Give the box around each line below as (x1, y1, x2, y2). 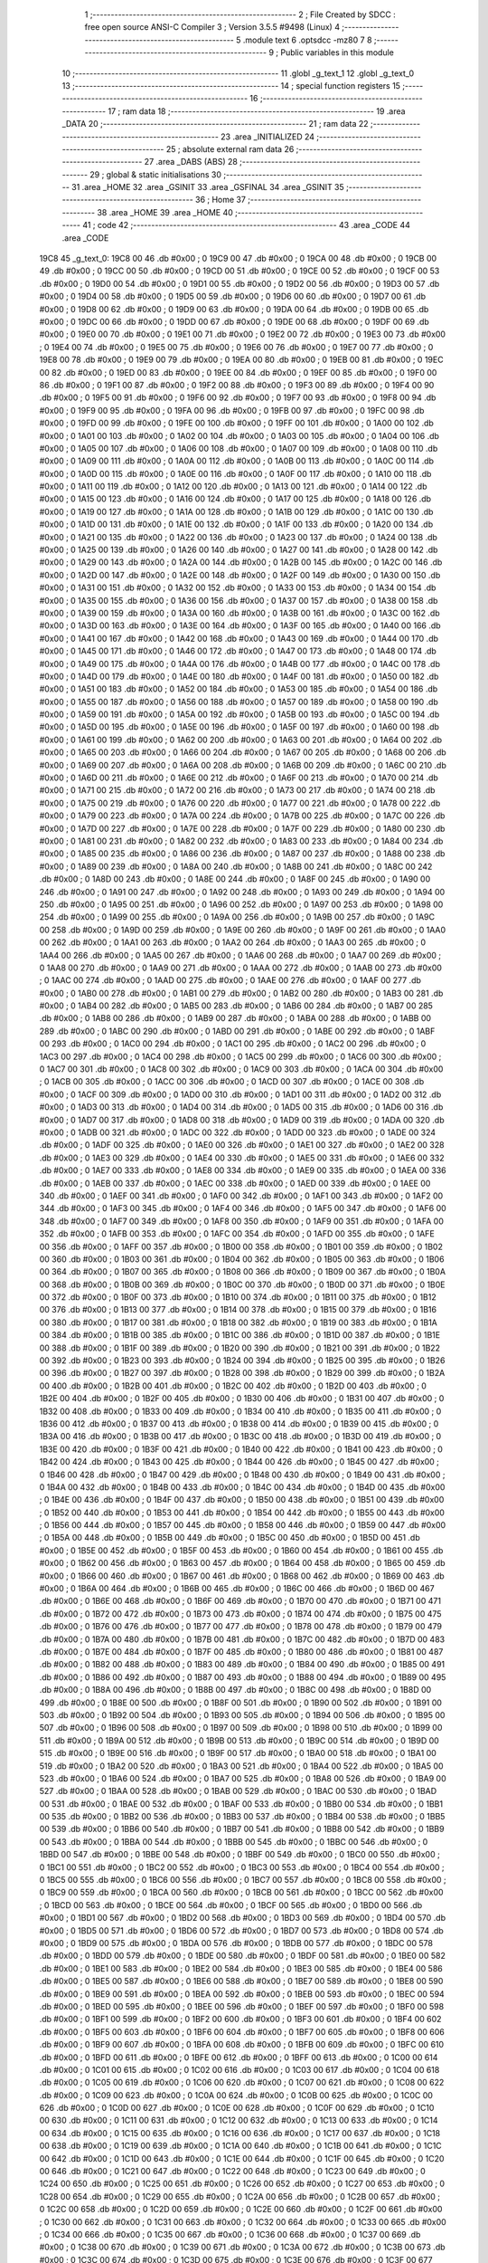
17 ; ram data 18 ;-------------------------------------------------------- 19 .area (108, 105, 406, 117)
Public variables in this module (280, 47, 395, 58)
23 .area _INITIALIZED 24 (220, 131, 315, 142)
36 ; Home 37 (194, 195, 246, 205)
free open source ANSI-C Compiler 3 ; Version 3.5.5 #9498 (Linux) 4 (84, 22, 341, 33)
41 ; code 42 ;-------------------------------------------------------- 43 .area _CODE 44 (82, 220, 411, 231)
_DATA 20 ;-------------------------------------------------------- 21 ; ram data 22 (61, 119, 370, 129)
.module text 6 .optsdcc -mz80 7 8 (242, 34, 372, 45)
